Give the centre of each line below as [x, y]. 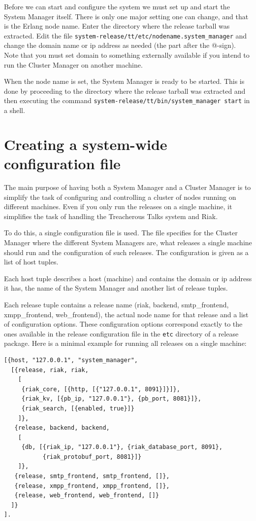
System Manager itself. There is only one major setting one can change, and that [126, 16]
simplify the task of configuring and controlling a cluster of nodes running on [120, 197]
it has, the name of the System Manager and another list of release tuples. [116, 288]
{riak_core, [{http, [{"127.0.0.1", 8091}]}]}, [101, 389]
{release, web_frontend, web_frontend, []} [87, 496]
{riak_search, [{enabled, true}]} [78, 408]
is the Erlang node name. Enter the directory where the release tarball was [117, 26]
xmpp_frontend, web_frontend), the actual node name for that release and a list [126, 314]
